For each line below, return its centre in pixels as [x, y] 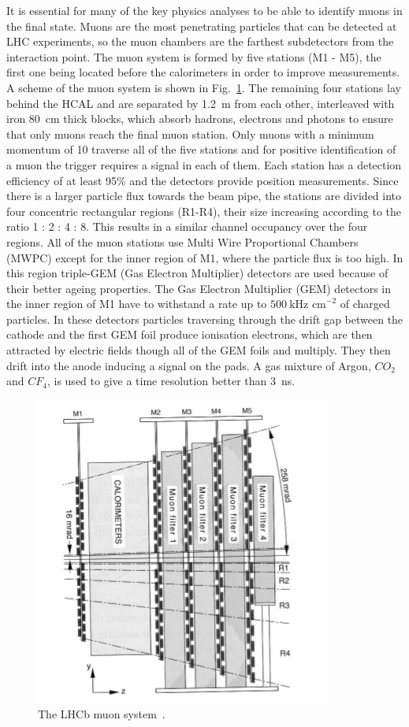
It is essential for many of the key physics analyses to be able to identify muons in [204, 10]
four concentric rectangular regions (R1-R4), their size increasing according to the [204, 211]
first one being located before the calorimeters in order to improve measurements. [203, 72]
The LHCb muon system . [102, 714]
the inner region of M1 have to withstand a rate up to [137, 304]
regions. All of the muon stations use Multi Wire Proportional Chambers [182, 241]
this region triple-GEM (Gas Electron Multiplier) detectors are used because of [197, 273]
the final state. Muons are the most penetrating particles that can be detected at [202, 26]
